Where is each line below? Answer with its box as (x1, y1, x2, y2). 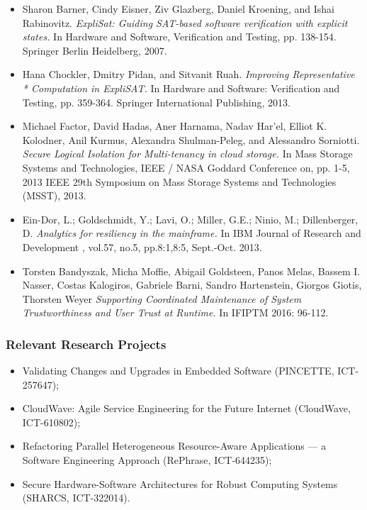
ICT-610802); (22, 414, 81, 429)
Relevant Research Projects (6, 335, 166, 353)
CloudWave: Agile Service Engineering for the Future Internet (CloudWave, (22, 401, 351, 416)
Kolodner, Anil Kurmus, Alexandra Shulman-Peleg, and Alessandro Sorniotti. (22, 132, 360, 147)
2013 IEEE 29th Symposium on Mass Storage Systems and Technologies (22, 174, 337, 189)
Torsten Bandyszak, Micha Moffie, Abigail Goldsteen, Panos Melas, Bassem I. (22, 263, 361, 278)
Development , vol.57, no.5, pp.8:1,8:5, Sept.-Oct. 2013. (22, 239, 262, 254)
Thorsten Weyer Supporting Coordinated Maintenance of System (22, 291, 302, 306)
